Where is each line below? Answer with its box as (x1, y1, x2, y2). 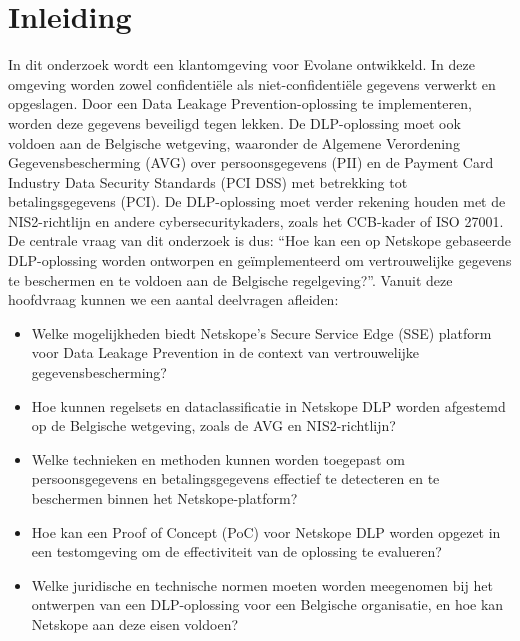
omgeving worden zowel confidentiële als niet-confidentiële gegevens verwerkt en (8, 73, 496, 94)
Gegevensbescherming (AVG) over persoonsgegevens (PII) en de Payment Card (8, 152, 494, 173)
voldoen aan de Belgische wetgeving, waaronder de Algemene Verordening (8, 132, 460, 153)
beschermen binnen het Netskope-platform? (31, 488, 298, 508)
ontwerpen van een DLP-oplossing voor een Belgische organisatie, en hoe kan (31, 594, 504, 615)
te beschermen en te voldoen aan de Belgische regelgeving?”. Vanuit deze (8, 269, 453, 290)
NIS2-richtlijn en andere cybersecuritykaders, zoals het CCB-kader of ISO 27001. (8, 210, 504, 231)
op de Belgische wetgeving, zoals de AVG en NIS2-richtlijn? (31, 415, 396, 436)
